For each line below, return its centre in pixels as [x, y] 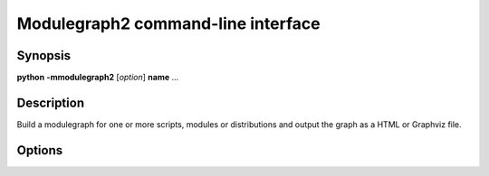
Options [40, 150]
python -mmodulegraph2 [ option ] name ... [98, 78]
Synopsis [44, 56]
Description [51, 102]
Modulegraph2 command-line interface [168, 23]
